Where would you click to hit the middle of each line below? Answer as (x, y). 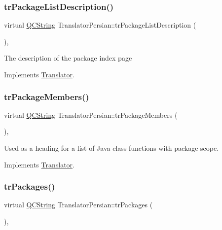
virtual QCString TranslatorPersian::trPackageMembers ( (91, 115)
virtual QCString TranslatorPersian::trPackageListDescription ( (100, 25)
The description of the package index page (68, 58)
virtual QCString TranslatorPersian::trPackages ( (78, 205)
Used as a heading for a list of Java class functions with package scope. (111, 148)
